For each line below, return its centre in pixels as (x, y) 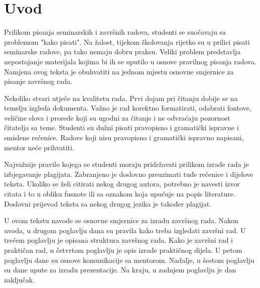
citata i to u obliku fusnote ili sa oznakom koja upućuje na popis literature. (120, 194)
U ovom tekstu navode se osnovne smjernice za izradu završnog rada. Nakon (121, 220)
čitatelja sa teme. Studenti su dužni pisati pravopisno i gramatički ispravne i (121, 127)
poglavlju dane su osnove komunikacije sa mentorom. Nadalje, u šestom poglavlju (129, 260)
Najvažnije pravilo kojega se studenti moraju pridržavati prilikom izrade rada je (126, 164)
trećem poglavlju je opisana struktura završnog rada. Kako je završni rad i (118, 240)
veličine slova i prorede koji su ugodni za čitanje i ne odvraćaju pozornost (117, 117)
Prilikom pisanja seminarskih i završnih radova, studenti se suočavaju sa (115, 32)
